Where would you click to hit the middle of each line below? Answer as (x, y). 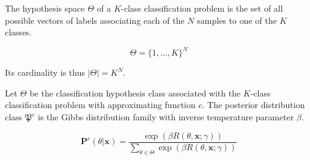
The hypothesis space (45, 8)
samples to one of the (237, 20)
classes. (18, 32)
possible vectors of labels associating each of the (95, 20)
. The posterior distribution (253, 105)
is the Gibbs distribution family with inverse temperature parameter (166, 117)
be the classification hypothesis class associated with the (135, 93)
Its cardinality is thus (45, 72)
